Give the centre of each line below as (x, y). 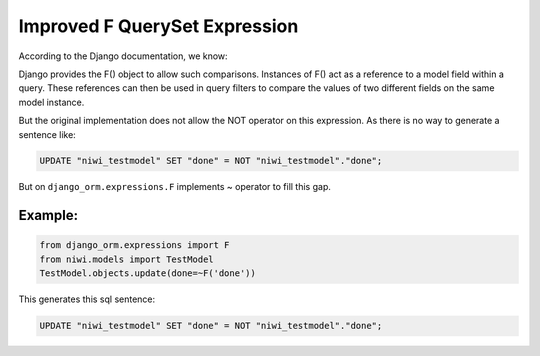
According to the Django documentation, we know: (123, 56)
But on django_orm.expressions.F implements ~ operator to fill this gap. (175, 187)
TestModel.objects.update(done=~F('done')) (148, 273)
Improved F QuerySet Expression (158, 26)
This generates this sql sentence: (87, 299)
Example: (48, 215)
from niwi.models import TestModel (126, 259)
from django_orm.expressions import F (134, 245)
